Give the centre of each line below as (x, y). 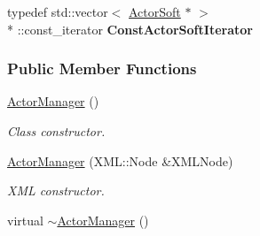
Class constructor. (56, 131)
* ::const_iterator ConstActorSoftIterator (130, 29)
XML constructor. (56, 190)
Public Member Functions (102, 69)
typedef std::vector (58, 11)
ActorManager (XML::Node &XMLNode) (120, 160)
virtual (25, 220)
